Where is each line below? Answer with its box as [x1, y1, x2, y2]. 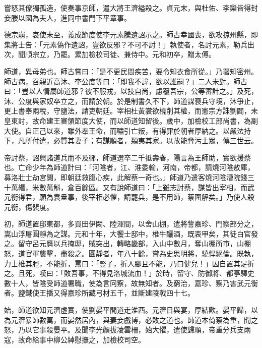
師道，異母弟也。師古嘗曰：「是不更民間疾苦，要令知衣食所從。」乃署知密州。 [4, 66, 258, 76]
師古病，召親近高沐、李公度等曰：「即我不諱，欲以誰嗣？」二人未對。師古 [4, 76, 247, 86]
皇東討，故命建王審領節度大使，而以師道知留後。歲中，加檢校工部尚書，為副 [4, 115, 258, 126]
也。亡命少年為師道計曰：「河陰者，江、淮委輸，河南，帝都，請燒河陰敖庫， [4, 162, 254, 172]
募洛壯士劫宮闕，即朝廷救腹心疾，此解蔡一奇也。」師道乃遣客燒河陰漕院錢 [4, 171, 247, 182]
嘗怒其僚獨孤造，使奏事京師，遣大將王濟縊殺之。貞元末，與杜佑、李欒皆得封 [4, 3, 258, 13]
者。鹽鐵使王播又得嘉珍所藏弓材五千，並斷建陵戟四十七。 [4, 287, 194, 298]
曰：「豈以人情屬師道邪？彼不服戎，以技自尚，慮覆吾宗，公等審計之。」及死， [4, 86, 258, 96]
